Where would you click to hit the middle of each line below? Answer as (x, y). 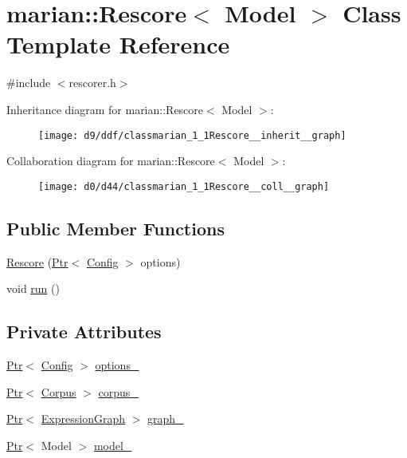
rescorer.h (92, 83)
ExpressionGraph (83, 419)
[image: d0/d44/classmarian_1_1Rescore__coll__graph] (184, 186)
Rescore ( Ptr (37, 261)
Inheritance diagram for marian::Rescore (105, 109)
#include (29, 83)
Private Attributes (84, 332)
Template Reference (118, 44)
